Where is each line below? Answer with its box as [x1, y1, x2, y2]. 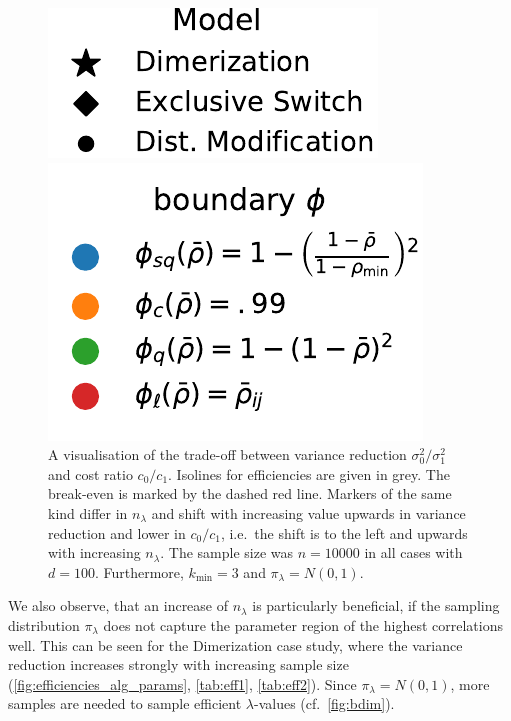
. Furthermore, [94, 561, 184, 582]
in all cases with [364, 542, 463, 563]
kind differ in [48, 502, 128, 523]
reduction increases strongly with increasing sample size [8, 654, 349, 675]
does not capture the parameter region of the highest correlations [103, 614, 503, 635]
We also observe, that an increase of [8, 595, 229, 616]
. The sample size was [160, 542, 294, 563]
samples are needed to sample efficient [8, 693, 242, 714]
